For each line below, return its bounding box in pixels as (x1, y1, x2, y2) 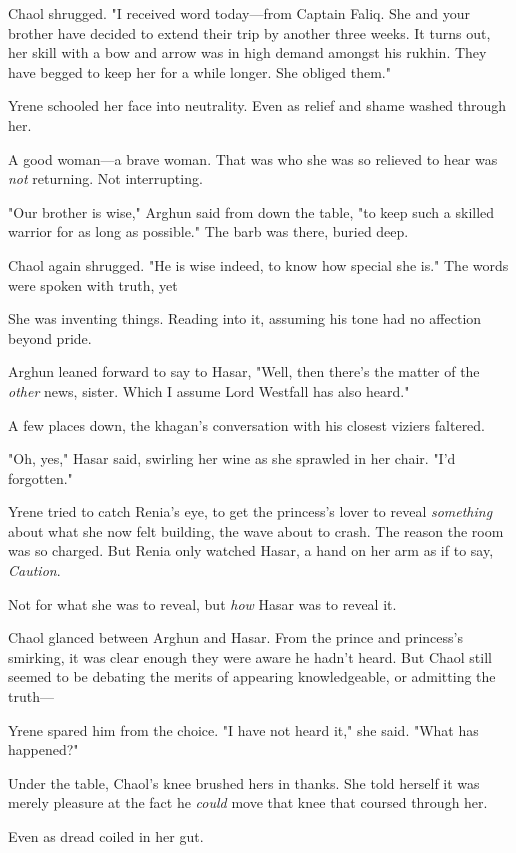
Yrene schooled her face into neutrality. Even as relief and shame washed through (8, 95, 507, 116)
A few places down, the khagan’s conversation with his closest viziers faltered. (8, 414, 486, 435)
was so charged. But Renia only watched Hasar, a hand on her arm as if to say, (8, 540, 494, 561)
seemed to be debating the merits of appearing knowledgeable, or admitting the (8, 666, 496, 687)
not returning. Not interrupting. (8, 168, 203, 189)
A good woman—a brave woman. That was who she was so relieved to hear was (8, 148, 498, 169)
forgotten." (8, 467, 73, 488)
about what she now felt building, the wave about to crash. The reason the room (8, 520, 504, 541)
